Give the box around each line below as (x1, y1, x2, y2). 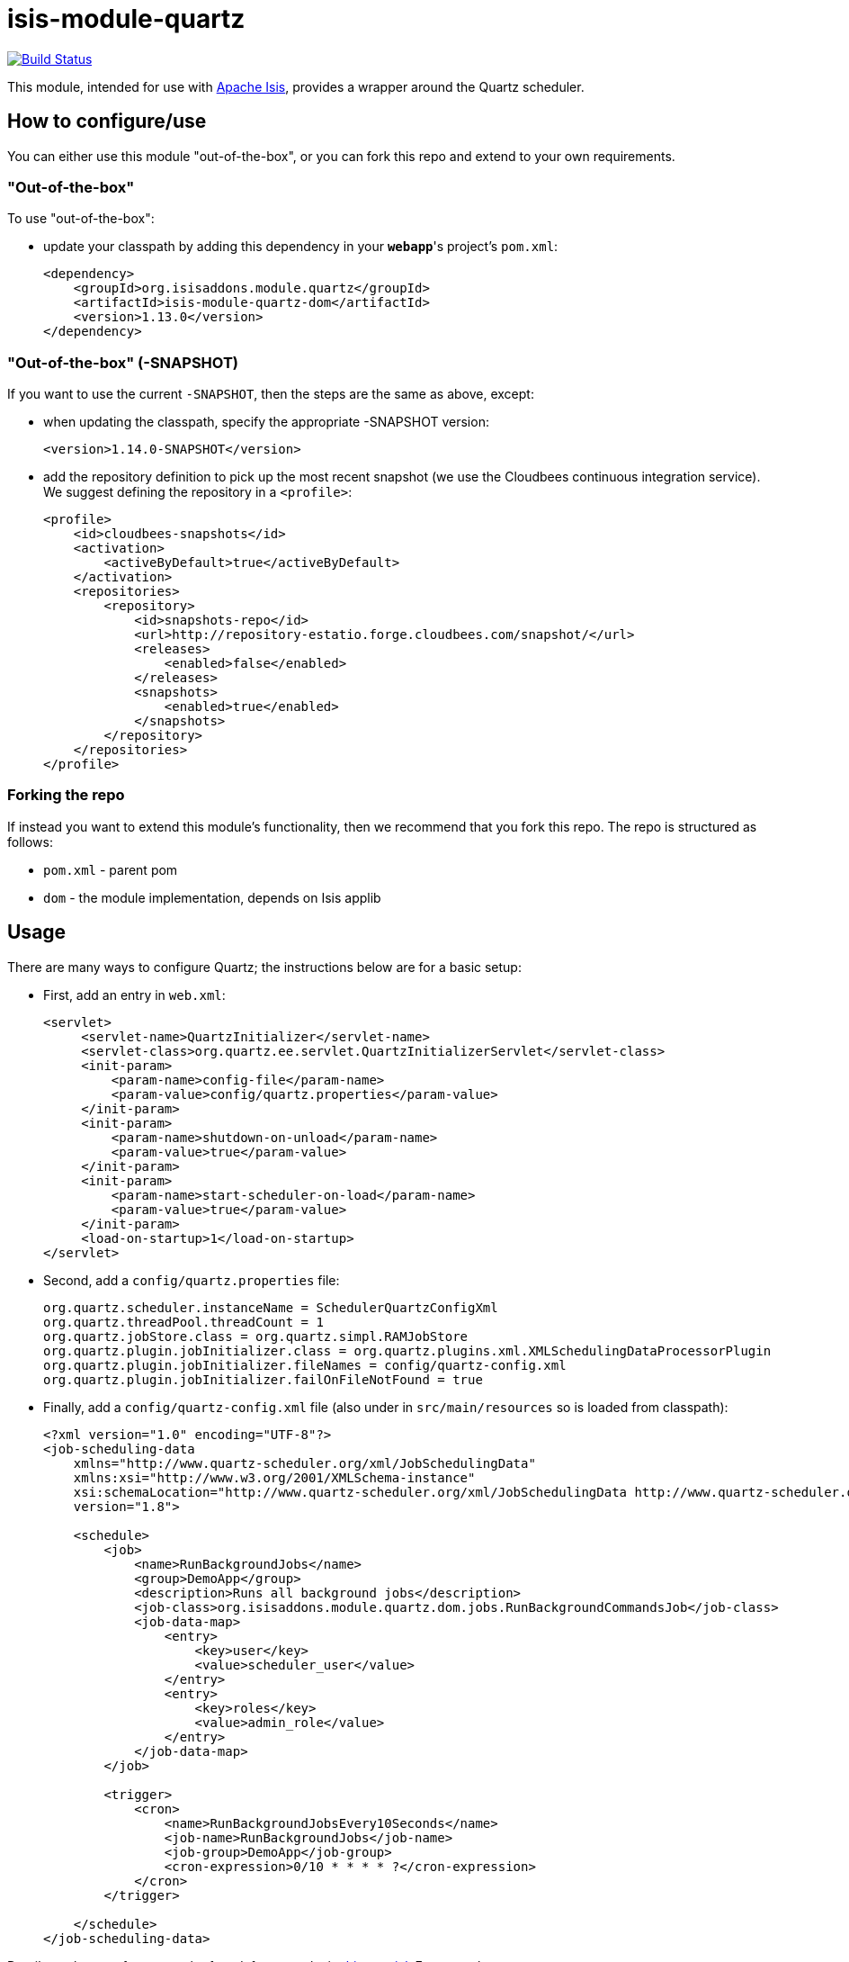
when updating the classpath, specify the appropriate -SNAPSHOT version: (43, 414, 489, 430)
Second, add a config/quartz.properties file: (43, 1272, 340, 1288)
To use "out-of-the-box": (7, 211, 155, 227)
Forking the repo (7, 786, 125, 805)
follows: (7, 833, 53, 850)
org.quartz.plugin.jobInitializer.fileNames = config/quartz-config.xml (43, 1357, 567, 1372)
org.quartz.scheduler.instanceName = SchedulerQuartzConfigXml (43, 1300, 498, 1315)
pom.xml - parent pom (43, 861, 178, 877)
